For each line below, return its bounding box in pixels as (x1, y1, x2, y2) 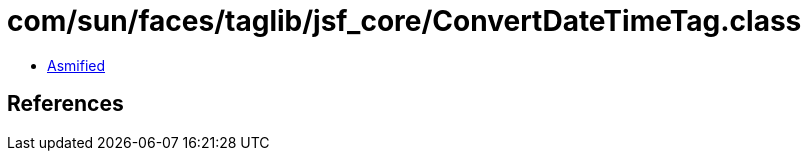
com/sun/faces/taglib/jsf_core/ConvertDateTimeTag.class (7, 4, 802, 38)
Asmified (47, 56, 106, 74)
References (7, 91, 124, 117)
